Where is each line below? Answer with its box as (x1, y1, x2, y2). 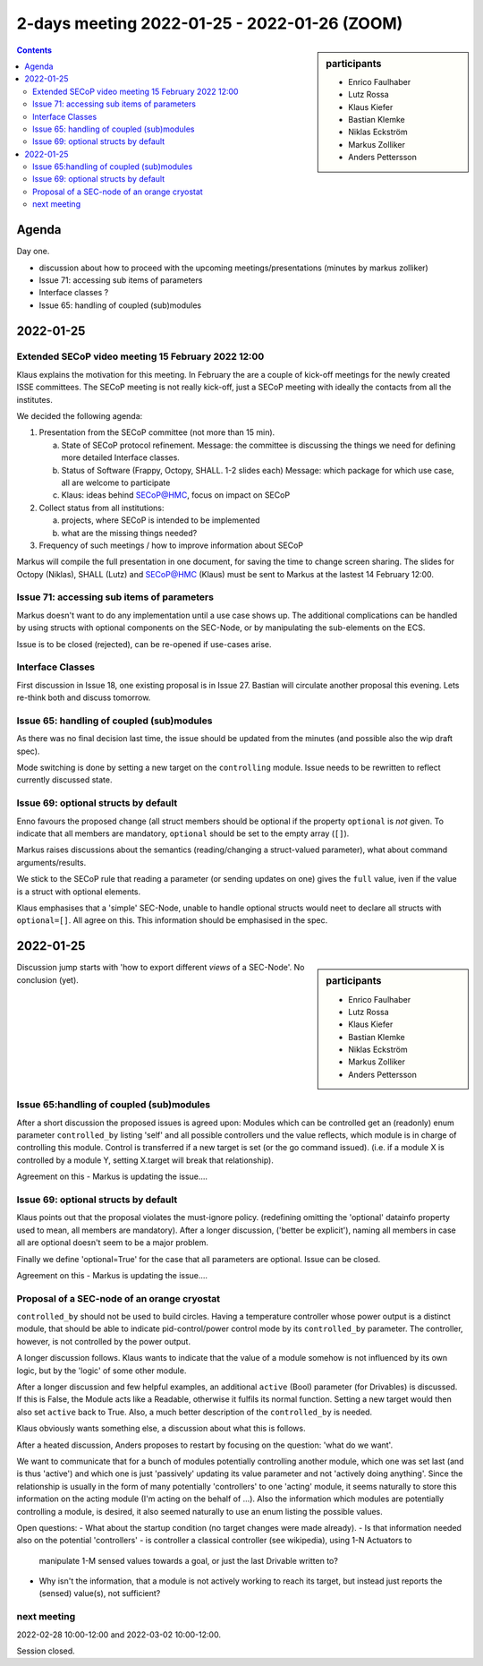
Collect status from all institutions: (38, 502, 165, 513)
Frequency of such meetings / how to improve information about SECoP (38, 540, 304, 551)
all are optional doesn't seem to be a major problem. (16, 1237, 209, 1248)
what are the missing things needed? (61, 527, 198, 538)
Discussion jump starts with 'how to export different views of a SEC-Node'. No (16, 962, 305, 973)
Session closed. (16, 1645, 75, 1656)
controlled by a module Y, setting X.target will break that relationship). (16, 1155, 275, 1166)
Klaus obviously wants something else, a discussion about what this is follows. (16, 1423, 306, 1434)
